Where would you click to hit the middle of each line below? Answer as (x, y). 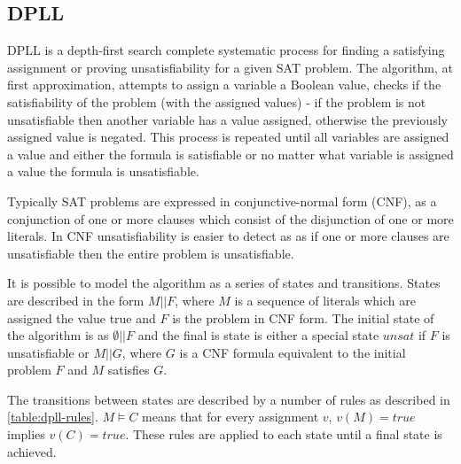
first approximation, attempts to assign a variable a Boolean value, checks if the (224, 85)
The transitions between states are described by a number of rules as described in (229, 399)
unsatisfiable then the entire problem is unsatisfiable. (151, 253)
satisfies (129, 370)
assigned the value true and (82, 317)
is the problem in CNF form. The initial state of (303, 317)
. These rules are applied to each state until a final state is (284, 434)
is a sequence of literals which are (325, 300)
